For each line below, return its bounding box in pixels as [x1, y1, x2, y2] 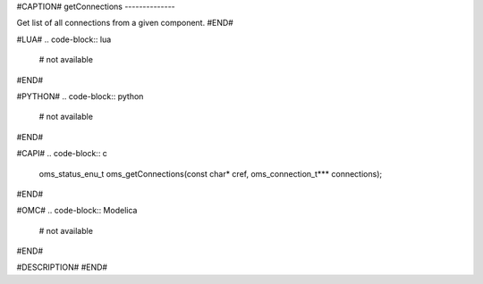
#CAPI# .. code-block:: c [16, 148, 107, 159]
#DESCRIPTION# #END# [16, 262, 107, 272]
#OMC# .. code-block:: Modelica [16, 205, 138, 216]
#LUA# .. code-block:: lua [16, 34, 112, 45]
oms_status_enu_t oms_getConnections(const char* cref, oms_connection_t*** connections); [38, 168, 383, 179]
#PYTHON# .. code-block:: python [16, 90, 144, 102]
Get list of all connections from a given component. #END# [16, 18, 234, 29]
